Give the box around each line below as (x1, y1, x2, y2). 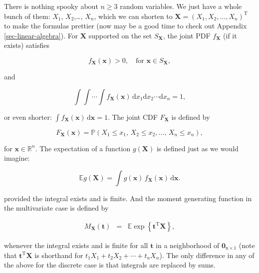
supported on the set (88, 30, 152, 40)
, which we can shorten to (94, 10, 173, 21)
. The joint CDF (107, 111, 158, 122)
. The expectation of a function (35, 143, 131, 153)
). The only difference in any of (159, 250, 255, 260)
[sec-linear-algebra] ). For (4, 30, 78, 40)
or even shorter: (4, 111, 52, 122)
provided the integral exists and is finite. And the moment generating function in (4, 193, 252, 203)
